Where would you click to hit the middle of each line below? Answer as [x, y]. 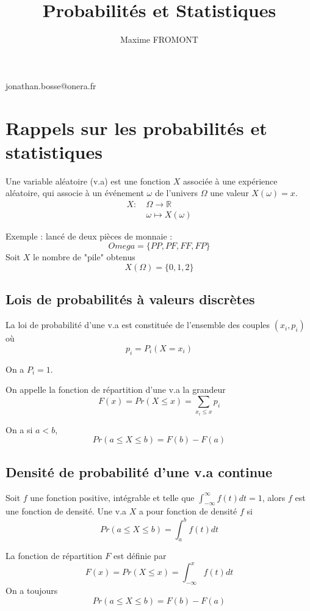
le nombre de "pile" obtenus [84, 257]
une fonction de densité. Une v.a [66, 511]
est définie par [140, 556]
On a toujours [32, 591]
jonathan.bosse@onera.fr [51, 85]
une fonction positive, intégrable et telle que [112, 497]
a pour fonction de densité [188, 511]
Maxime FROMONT [159, 39]
